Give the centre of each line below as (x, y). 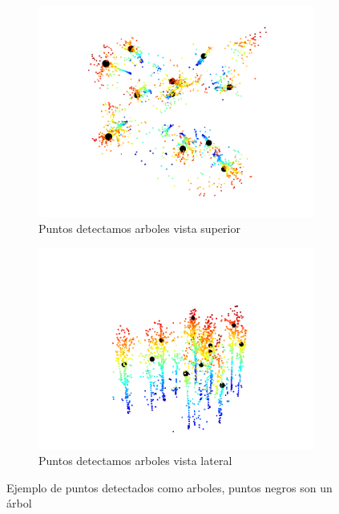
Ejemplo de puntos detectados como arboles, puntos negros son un (169, 487)
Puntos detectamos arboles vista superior (139, 228)
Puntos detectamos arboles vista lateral (135, 460)
